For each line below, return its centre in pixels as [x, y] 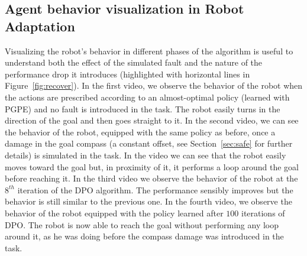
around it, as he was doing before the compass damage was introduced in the [144, 236]
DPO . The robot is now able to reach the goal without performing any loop [142, 224]
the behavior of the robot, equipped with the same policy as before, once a [140, 132]
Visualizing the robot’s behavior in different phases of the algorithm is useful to [149, 51]
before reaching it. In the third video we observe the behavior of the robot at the [151, 178]
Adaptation [40, 26]
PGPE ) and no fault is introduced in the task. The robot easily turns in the [143, 108]
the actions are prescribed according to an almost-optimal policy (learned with [147, 97]
